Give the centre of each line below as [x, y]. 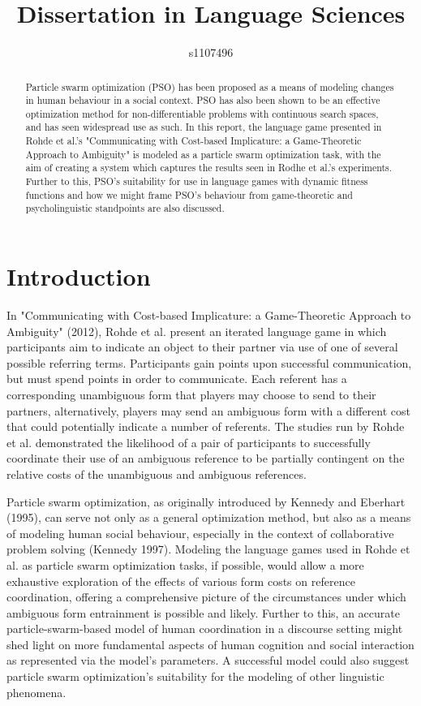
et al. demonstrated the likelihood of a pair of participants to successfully [189, 442]
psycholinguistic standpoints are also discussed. [125, 208]
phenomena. [37, 692]
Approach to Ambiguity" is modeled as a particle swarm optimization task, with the [203, 154]
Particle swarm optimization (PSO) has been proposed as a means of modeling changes [210, 86]
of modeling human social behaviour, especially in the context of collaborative [200, 533]
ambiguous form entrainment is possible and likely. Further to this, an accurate [203, 612]
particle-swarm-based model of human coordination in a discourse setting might [205, 629]
